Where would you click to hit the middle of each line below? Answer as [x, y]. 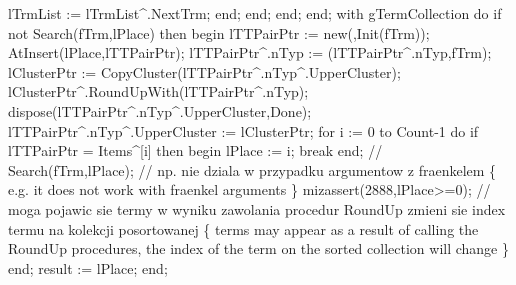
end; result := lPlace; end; [88, 267]
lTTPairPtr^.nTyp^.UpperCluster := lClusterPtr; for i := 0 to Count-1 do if [243, 130]
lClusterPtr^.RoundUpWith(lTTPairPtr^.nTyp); [158, 91]
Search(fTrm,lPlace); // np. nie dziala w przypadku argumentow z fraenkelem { [252, 169]
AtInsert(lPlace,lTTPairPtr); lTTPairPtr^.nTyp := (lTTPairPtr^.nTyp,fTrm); [250, 52]
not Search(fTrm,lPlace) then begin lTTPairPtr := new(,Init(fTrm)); [219, 32]
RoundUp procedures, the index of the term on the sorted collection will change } [259, 248]
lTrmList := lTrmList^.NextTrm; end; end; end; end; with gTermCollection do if [255, 13]
